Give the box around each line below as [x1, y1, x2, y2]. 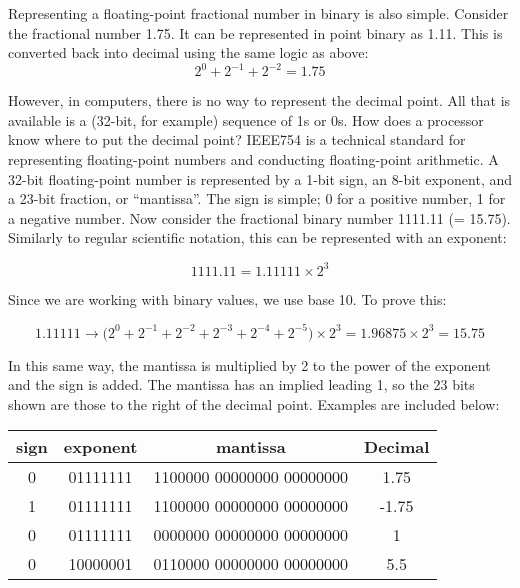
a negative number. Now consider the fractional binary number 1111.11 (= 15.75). [8, 207, 511, 228]
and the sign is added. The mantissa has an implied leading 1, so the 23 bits [8, 374, 475, 395]
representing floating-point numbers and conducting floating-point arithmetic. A [8, 149, 499, 170]
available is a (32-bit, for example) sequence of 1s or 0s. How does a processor [8, 109, 484, 130]
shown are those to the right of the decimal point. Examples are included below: [8, 393, 500, 414]
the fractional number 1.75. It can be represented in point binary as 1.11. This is [8, 22, 503, 43]
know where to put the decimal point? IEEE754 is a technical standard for [8, 129, 466, 150]
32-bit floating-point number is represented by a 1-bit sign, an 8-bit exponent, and [8, 168, 512, 189]
